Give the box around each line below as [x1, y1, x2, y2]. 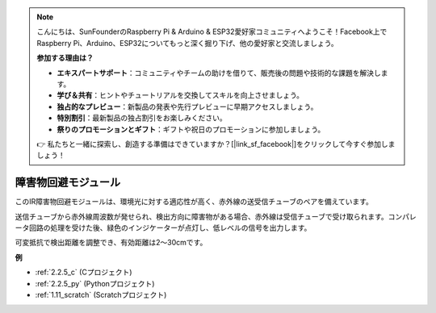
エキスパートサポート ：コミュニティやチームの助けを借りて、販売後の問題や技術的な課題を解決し [57, 68, 381, 77]
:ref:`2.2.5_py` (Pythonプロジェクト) [35, 278, 155, 288]
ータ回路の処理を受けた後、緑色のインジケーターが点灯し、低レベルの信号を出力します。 [15, 223, 312, 232]
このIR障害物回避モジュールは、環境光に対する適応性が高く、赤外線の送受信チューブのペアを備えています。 [15, 197, 373, 207]
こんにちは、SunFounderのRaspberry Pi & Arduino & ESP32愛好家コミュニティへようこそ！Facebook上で [36, 27, 388, 36]
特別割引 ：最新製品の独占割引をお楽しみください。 [57, 113, 227, 123]
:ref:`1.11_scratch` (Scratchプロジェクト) [35, 290, 167, 299]
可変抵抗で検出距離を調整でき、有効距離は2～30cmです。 [15, 238, 208, 248]
